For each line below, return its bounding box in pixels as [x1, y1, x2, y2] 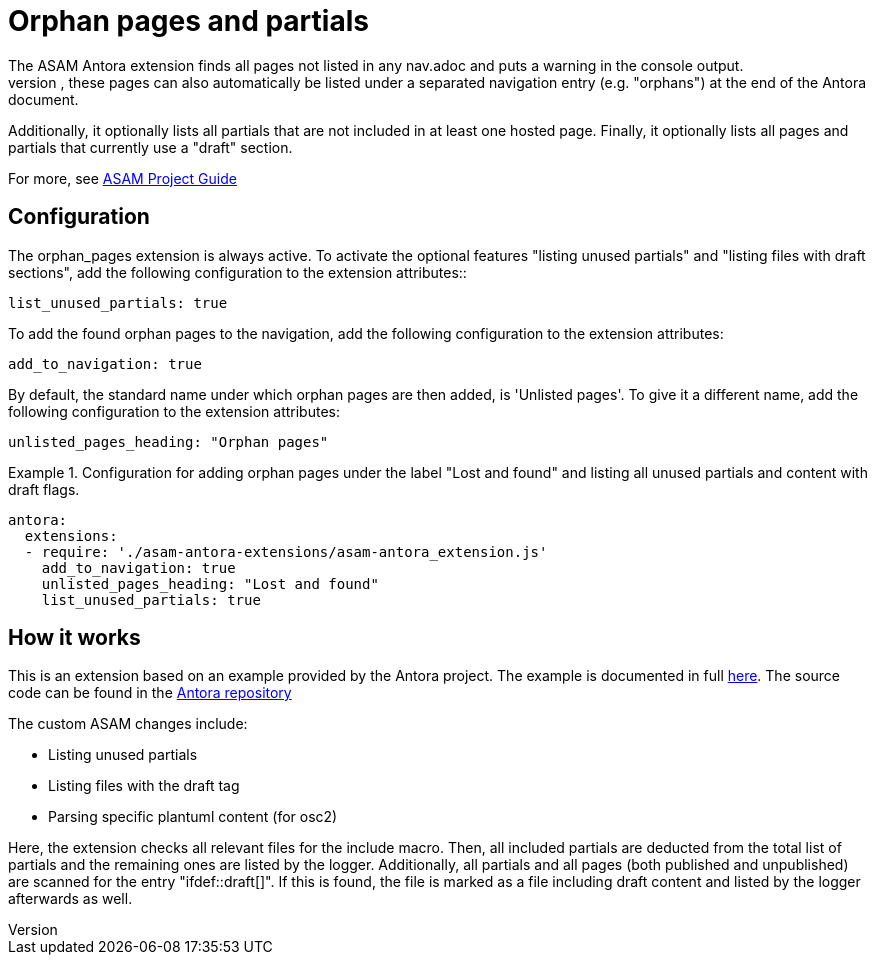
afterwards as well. [8, 890, 133, 908]
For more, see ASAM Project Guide [8, 169, 237, 187]
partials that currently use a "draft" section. [8, 138, 293, 156]
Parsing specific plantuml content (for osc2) [48, 808, 338, 826]
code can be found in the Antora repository [8, 684, 292, 702]
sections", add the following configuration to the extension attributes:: [8, 263, 467, 281]
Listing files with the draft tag [48, 777, 240, 795]
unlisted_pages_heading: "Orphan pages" [8, 433, 329, 450]
